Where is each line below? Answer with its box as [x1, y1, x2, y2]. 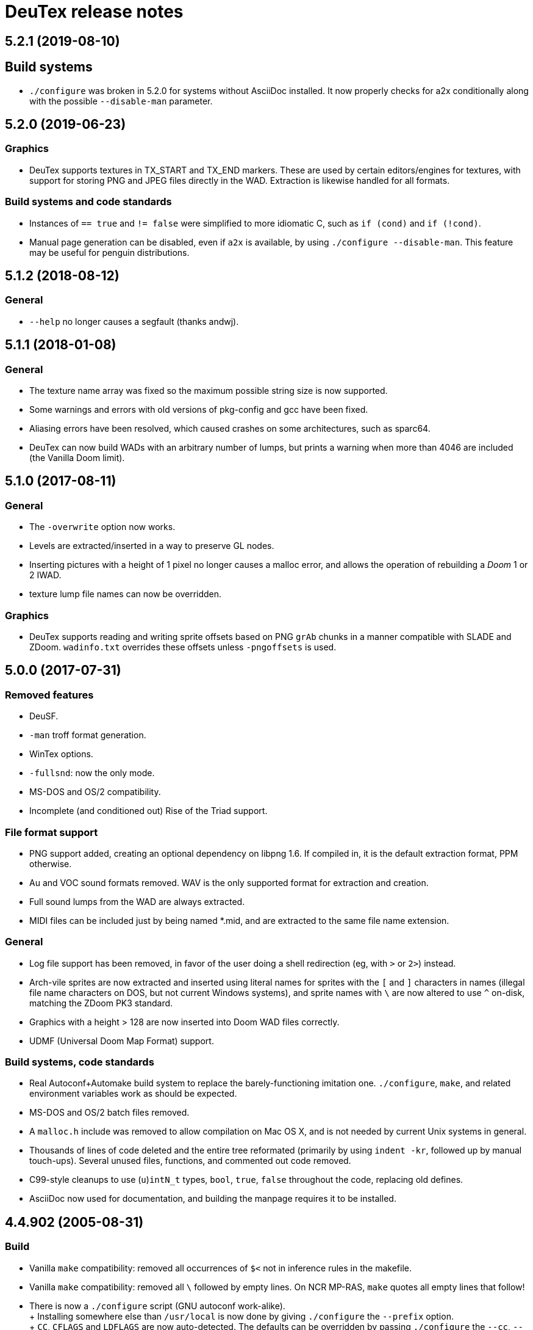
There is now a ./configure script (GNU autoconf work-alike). [29, 1300, 285, 1311]
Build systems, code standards [5, 1056, 154, 1069]
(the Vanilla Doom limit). [29, 452, 125, 463]
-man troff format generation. [29, 730, 146, 741]
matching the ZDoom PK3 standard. [29, 997, 173, 1008]
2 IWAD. [29, 570, 62, 581]
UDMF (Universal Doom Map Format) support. [29, 1035, 214, 1046]
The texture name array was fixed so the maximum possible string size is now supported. [29, 385, 388, 396]
